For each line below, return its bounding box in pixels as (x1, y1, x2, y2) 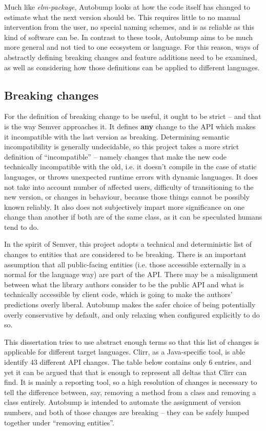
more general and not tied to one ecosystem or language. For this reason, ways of (4, 42, 259, 52)
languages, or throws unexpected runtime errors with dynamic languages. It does (4, 171, 258, 182)
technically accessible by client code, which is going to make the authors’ (4, 289, 233, 300)
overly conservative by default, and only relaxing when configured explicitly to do (4, 309, 260, 320)
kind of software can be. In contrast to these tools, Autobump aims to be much (4, 31, 253, 42)
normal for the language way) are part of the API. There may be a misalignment (4, 269, 258, 280)
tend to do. (4, 221, 39, 232)
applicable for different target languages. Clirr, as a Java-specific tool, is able (4, 346, 245, 357)
